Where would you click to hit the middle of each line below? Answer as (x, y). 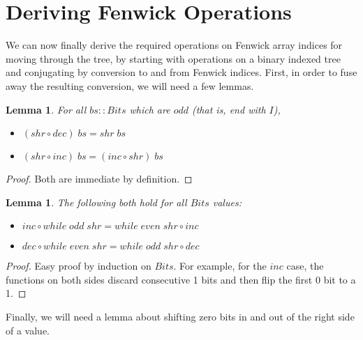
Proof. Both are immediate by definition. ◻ (99, 179)
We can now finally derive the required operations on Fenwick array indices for (174, 45)
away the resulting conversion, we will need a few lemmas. (130, 85)
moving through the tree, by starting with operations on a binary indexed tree (173, 58)
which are (150, 109)
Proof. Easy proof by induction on (79, 266)
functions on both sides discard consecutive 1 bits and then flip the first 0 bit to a (181, 279)
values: (227, 202)
